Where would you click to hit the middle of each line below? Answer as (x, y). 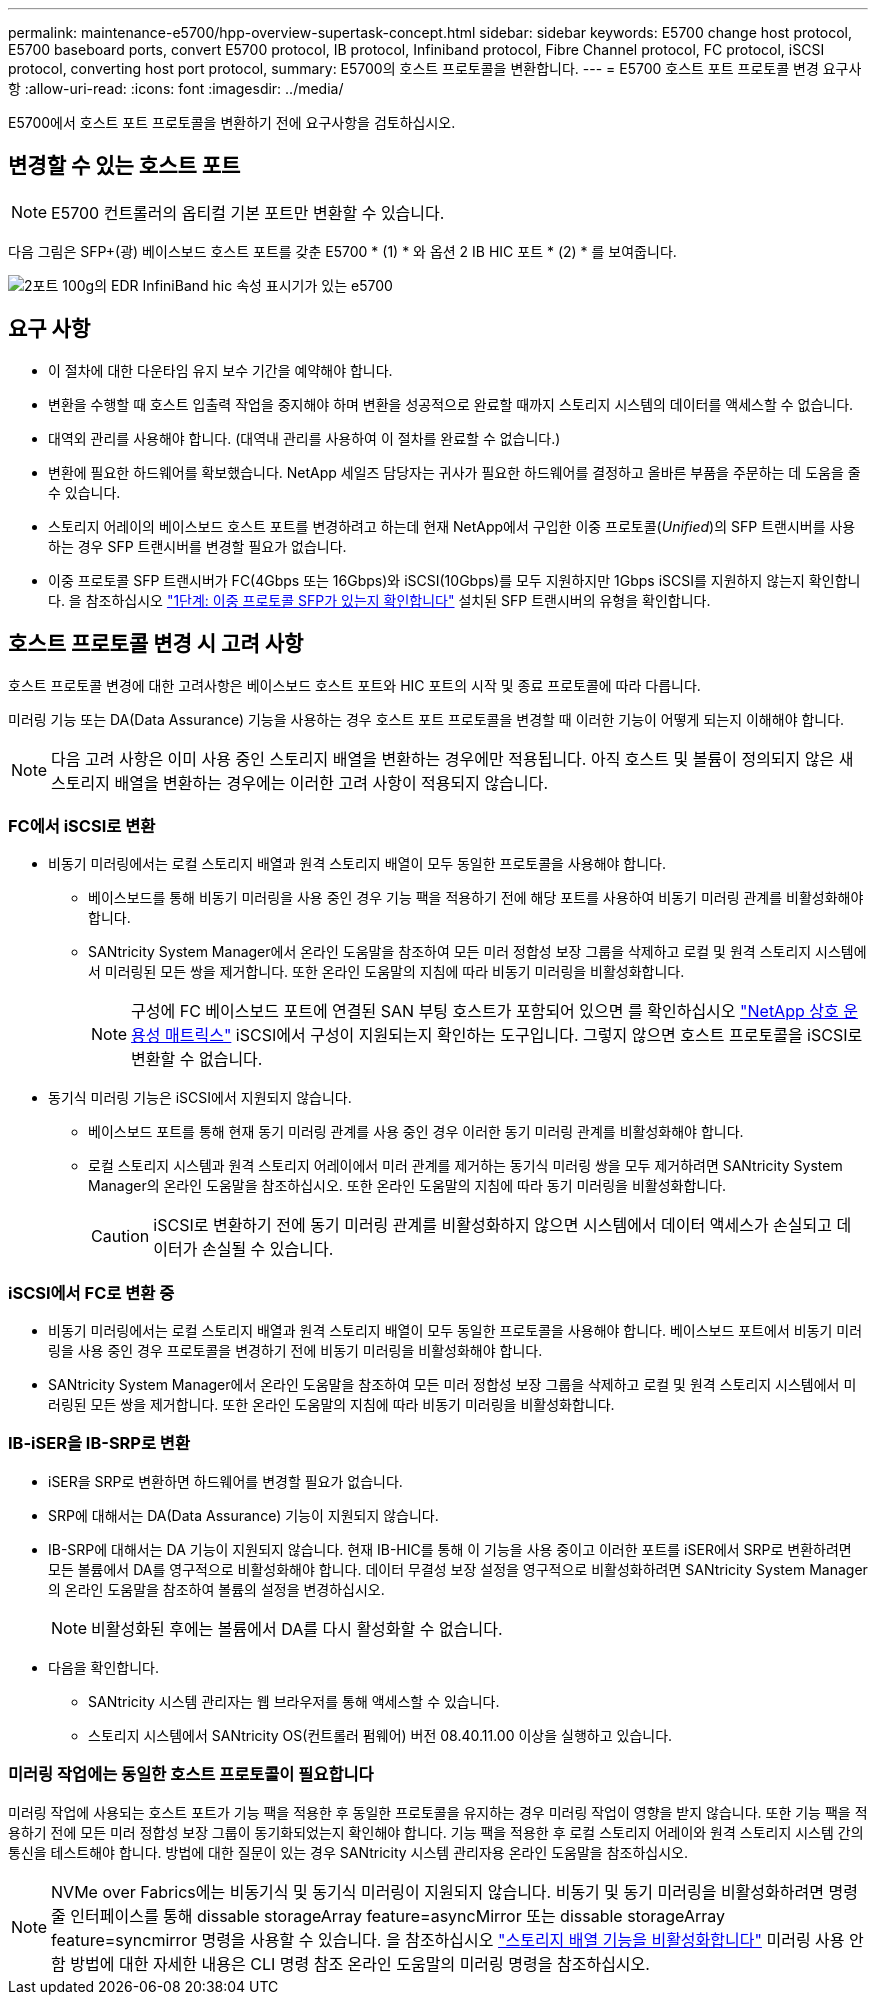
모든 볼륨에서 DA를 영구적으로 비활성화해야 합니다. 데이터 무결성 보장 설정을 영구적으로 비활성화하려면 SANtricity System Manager (458, 1569)
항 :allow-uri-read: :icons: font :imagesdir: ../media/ (176, 88)
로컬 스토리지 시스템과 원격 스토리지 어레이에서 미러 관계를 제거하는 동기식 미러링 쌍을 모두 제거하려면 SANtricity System (465, 1166)
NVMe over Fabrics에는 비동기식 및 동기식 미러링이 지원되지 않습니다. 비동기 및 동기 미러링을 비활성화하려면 (437, 1891)
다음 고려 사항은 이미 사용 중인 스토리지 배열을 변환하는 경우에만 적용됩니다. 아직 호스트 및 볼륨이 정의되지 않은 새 (452, 758)
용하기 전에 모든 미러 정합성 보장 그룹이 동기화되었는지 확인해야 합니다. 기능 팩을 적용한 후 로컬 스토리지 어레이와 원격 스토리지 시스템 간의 (436, 1832)
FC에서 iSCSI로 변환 (82, 825)
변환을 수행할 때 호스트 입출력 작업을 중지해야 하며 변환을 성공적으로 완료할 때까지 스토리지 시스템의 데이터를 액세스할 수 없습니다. (451, 404)
